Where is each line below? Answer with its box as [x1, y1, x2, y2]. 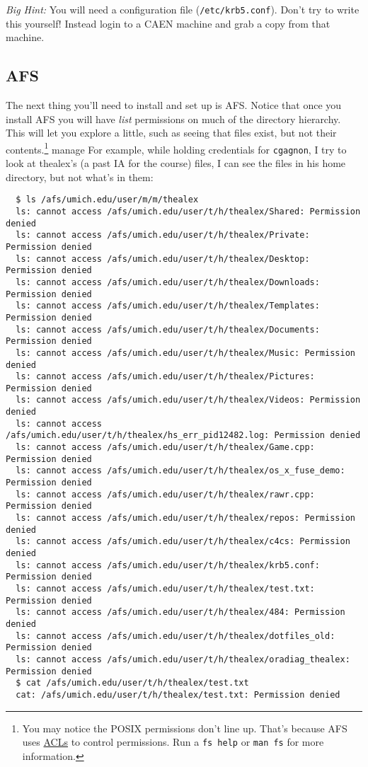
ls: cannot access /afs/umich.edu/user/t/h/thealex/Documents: [16, 324, 320, 335]
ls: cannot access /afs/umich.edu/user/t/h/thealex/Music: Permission [16, 347, 355, 358]
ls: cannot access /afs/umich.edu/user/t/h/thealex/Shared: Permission [16, 206, 361, 217]
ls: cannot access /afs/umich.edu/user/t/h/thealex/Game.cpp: [16, 442, 315, 453]
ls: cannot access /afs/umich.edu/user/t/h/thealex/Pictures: [16, 371, 315, 382]
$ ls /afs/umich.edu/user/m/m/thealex [16, 195, 199, 205]
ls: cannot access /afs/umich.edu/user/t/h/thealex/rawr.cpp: [16, 489, 315, 500]
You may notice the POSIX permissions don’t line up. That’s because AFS [22, 720, 347, 735]
